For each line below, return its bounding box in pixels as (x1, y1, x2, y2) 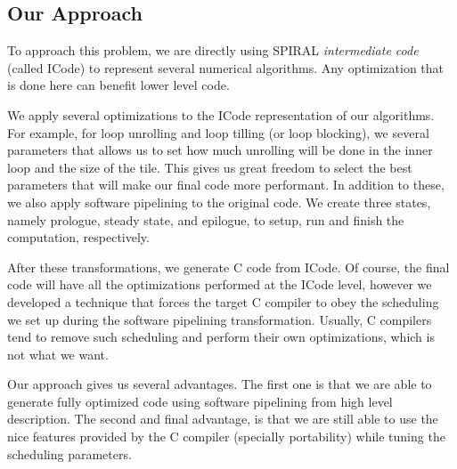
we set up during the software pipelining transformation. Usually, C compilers (7, 310, 432, 328)
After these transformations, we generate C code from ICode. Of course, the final (7, 257, 450, 276)
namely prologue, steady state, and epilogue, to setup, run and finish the (7, 210, 404, 229)
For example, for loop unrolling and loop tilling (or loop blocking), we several (7, 123, 429, 142)
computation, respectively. (7, 228, 150, 247)
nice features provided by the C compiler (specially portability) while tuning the (7, 427, 445, 446)
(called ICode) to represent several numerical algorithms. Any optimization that (7, 58, 445, 77)
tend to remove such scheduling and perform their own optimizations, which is (7, 327, 435, 346)
